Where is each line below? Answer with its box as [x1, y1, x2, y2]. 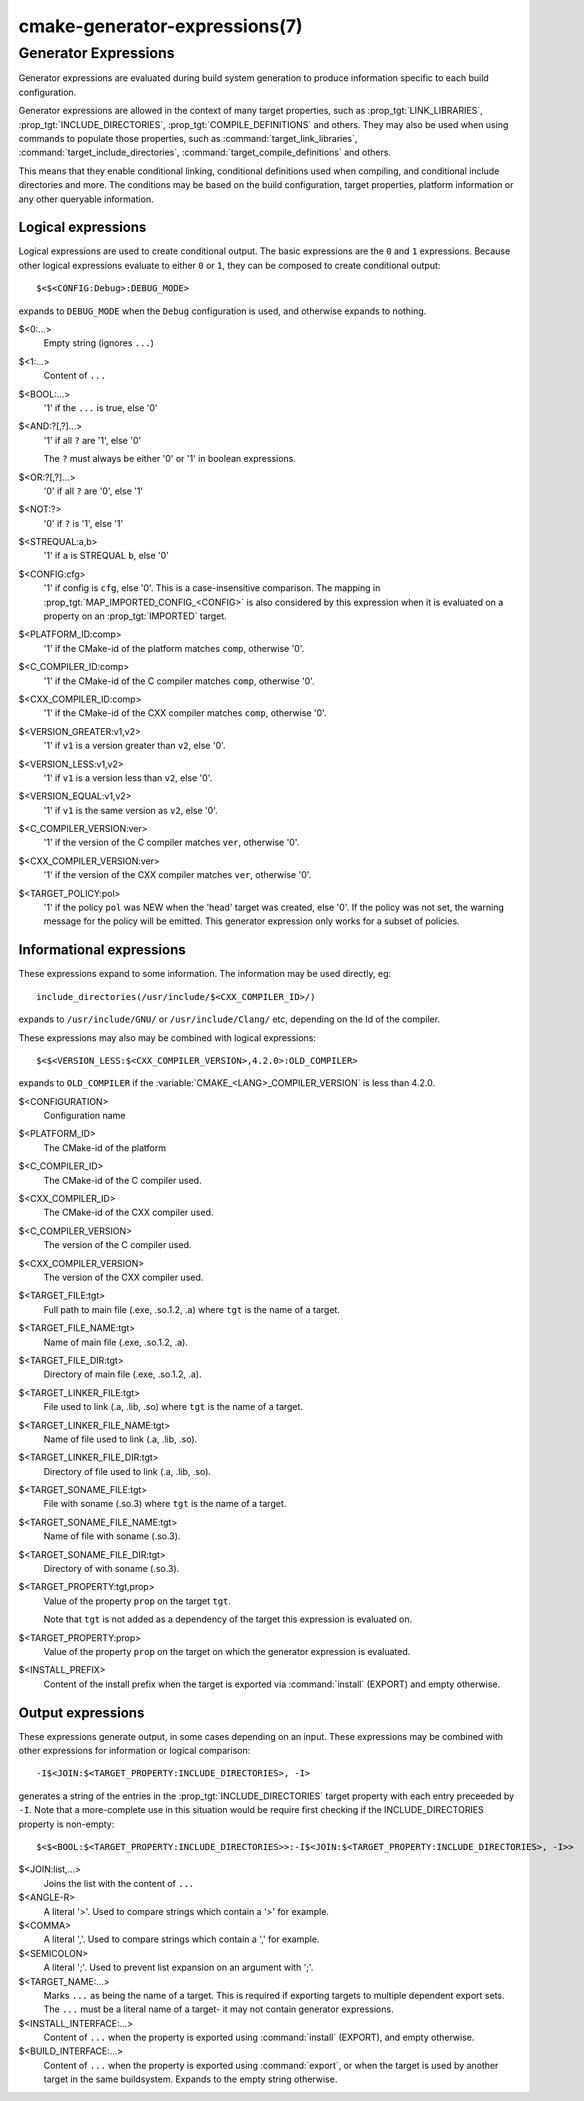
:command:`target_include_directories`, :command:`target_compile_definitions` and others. [18, 146, 392, 159]
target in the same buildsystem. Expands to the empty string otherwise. [43, 2073, 338, 2085]
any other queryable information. [18, 193, 154, 205]
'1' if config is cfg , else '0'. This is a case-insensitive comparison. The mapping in [43, 582, 381, 594]
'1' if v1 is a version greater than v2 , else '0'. [43, 740, 226, 752]
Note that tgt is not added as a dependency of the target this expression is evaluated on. [43, 1613, 413, 1625]
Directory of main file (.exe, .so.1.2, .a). [43, 1368, 202, 1380]
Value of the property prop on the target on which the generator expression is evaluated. [43, 1645, 411, 1657]
